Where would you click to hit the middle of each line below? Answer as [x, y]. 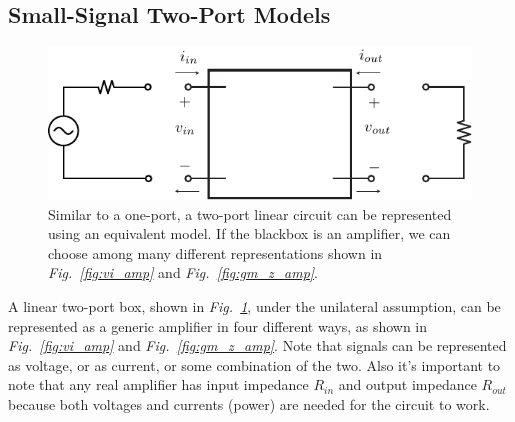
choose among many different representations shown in [215, 252]
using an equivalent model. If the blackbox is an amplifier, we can [249, 233]
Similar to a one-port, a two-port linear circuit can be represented [250, 213]
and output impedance [407, 384]
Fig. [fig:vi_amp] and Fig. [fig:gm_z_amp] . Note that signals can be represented [257, 345]
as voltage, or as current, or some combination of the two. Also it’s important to [254, 364]
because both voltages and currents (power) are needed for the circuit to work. [249, 403]
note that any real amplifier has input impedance [158, 384]
